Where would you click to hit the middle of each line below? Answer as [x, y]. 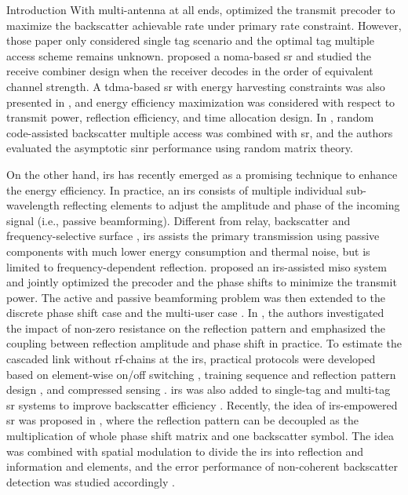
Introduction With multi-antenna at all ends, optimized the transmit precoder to [201, 9]
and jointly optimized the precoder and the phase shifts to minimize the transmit [202, 282]
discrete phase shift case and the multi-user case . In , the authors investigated [195, 313]
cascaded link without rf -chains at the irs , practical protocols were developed [191, 359]
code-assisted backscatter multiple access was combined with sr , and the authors [200, 132]
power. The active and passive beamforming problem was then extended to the [196, 297]
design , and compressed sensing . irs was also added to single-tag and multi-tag [199, 389]
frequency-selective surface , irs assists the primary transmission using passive [193, 236]
